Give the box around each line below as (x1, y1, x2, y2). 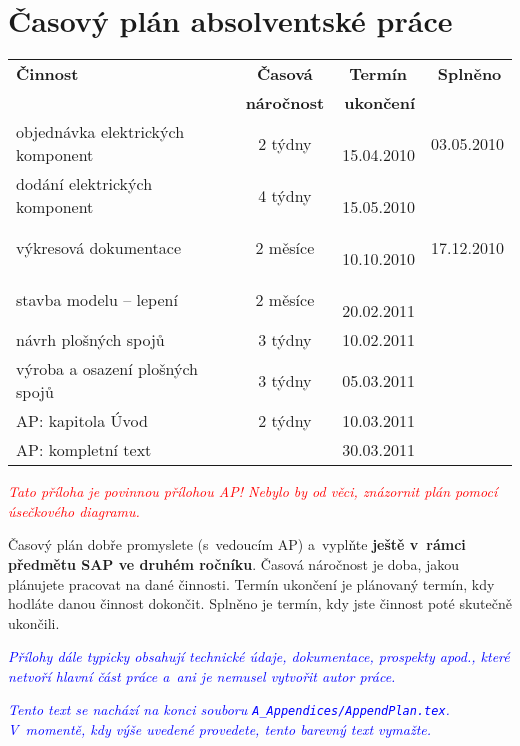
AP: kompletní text (16, 438, 152, 462)
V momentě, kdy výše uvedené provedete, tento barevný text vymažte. (8, 719, 432, 740)
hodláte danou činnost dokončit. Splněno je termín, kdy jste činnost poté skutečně (8, 593, 512, 614)
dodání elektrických (16, 172, 153, 196)
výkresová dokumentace (16, 235, 182, 259)
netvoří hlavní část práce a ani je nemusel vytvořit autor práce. (8, 665, 396, 686)
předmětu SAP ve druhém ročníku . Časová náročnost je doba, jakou (8, 553, 460, 574)
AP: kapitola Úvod (16, 409, 148, 433)
